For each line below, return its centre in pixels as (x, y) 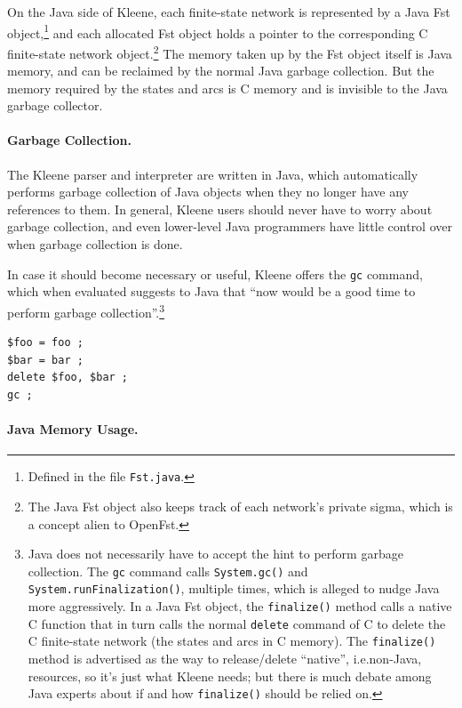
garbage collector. (55, 105)
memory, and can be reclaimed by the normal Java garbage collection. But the (221, 71)
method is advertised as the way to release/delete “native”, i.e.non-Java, (225, 659)
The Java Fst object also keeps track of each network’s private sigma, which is (240, 506)
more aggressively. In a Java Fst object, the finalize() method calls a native (240, 606)
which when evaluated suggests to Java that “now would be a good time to (211, 291)
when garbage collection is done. (95, 244)
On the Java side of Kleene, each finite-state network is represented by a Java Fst (229, 12)
